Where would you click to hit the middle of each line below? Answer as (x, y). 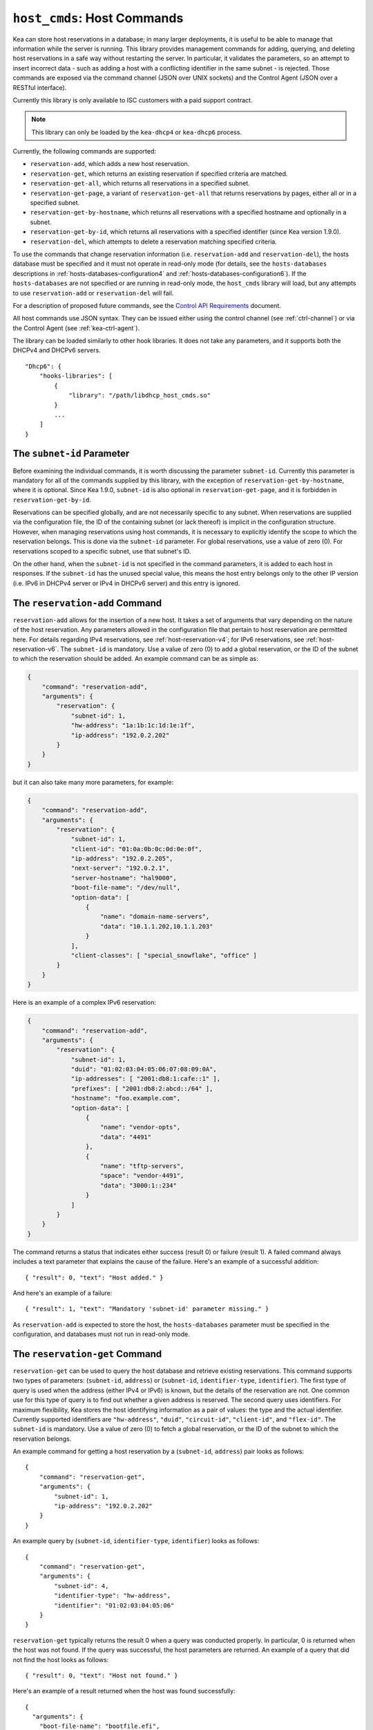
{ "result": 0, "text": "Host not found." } (102, 1675)
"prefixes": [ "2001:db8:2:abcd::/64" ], (142, 1089)
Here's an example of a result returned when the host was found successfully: (124, 1691)
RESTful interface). (40, 87)
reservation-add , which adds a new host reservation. (110, 164)
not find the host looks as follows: (61, 1659)
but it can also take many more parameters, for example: (93, 782)
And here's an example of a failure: (63, 1293)
